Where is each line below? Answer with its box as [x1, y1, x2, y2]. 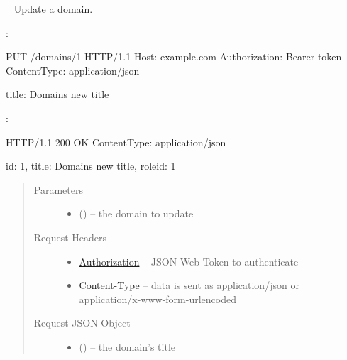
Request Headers [33, 229, 107, 244]
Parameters [33, 182, 83, 197]
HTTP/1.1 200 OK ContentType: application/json [6, 134, 226, 149]
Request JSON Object [33, 315, 131, 330]
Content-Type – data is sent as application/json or [79, 278, 299, 293]
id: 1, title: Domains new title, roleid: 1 [6, 158, 176, 173]
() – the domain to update [79, 206, 194, 221]
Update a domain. [13, 1, 93, 16]
